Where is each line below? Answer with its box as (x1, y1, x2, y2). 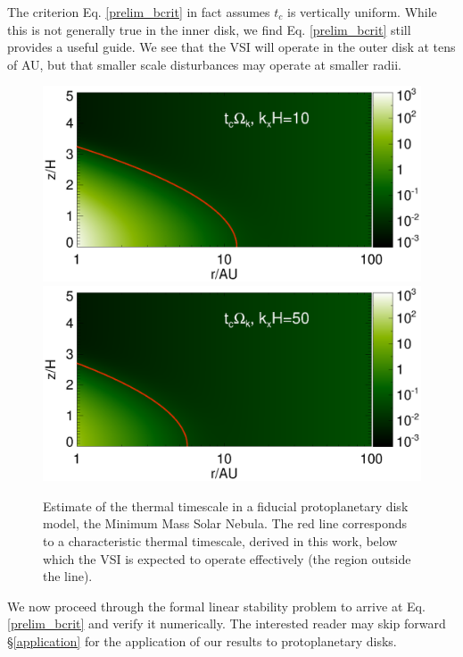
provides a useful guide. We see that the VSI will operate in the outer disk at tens (7, 38, 456, 56)
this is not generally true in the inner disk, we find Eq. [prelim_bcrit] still (7, 20, 411, 38)
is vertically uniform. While (287, 3, 437, 21)
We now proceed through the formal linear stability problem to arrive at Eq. (7, 596, 426, 615)
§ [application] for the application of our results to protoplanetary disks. (7, 631, 397, 650)
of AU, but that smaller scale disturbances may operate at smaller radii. (7, 55, 401, 73)
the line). (43, 567, 93, 585)
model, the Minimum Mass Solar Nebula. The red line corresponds (43, 514, 408, 533)
